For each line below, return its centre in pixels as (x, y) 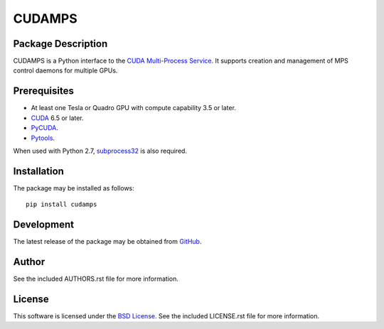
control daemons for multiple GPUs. (65, 70)
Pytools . (43, 138)
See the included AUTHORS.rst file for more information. (96, 279)
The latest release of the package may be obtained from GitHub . (107, 242)
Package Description (60, 44)
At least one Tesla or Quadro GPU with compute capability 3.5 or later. (133, 108)
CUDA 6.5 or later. (58, 118)
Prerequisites (43, 91)
